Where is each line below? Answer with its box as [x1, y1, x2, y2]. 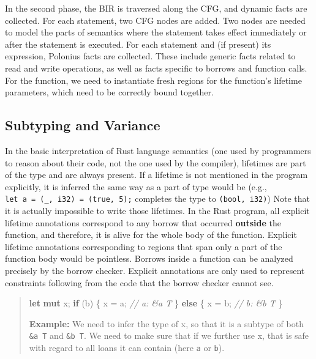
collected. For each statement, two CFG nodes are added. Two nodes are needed [5, 13, 306, 26]
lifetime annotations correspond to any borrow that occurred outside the [5, 216, 281, 229]
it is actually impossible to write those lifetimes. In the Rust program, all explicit [5, 204, 310, 217]
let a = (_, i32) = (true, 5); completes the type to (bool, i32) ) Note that [5, 192, 310, 205]
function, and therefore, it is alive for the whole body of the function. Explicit [5, 228, 297, 241]
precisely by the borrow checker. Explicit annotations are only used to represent [5, 264, 305, 276]
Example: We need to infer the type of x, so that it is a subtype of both [29, 317, 304, 330]
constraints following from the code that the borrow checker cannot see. [5, 276, 274, 289]
